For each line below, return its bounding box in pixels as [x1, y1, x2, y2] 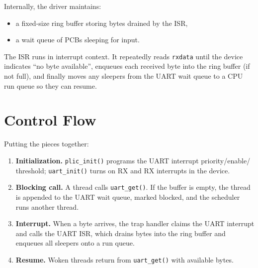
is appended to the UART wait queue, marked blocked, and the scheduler [15, 191, 240, 202]
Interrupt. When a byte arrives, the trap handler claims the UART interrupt [15, 218, 255, 229]
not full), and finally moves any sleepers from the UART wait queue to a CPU [4, 71, 243, 81]
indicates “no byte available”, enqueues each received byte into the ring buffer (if [4, 61, 250, 71]
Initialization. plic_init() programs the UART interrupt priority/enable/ [15, 155, 251, 165]
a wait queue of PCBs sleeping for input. [15, 34, 140, 45]
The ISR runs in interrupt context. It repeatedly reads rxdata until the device [4, 51, 243, 61]
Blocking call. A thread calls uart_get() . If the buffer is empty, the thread [15, 182, 251, 192]
